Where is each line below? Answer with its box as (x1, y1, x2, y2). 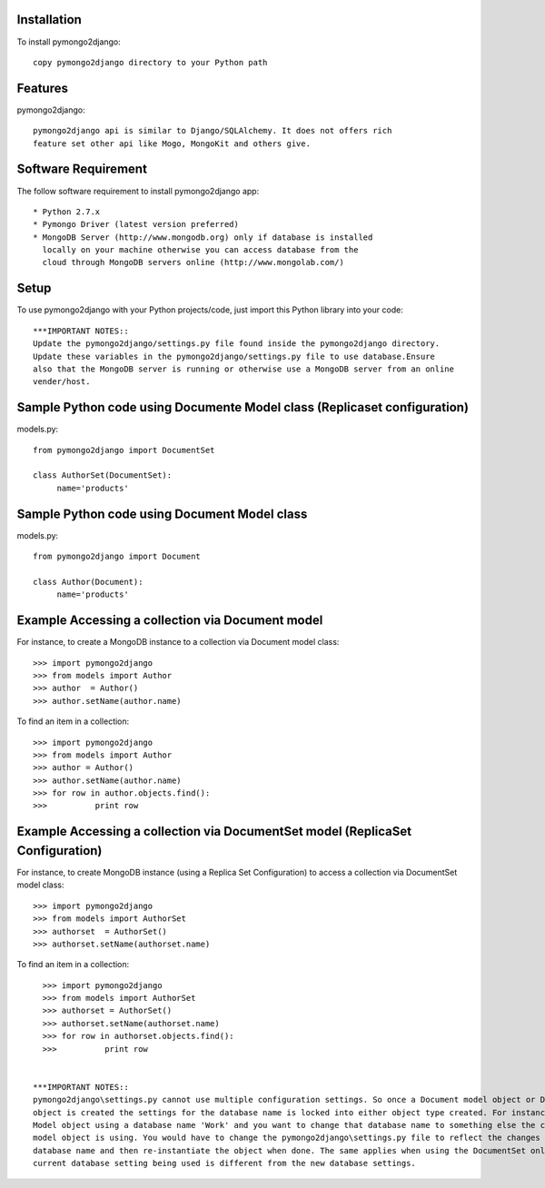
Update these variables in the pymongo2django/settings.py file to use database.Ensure (33, 351, 436, 361)
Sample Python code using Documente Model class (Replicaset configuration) (16, 400, 470, 415)
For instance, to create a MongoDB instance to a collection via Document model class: (16, 637, 340, 648)
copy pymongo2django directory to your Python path (33, 57, 268, 67)
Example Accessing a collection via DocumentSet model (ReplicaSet (16, 824, 412, 839)
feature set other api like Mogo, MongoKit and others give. (33, 138, 311, 149)
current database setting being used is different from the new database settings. (33, 1158, 417, 1169)
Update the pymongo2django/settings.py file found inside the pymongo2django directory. (33, 339, 441, 349)
